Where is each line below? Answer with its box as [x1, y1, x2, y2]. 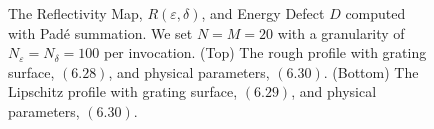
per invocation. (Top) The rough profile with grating [103, 42, 427, 63]
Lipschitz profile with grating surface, [8, 81, 238, 102]
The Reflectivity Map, [8, 3, 143, 23]
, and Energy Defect [201, 3, 325, 23]
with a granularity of [277, 22, 405, 43]
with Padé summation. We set [8, 22, 193, 43]
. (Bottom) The [323, 61, 419, 82]
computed [345, 3, 406, 23]
